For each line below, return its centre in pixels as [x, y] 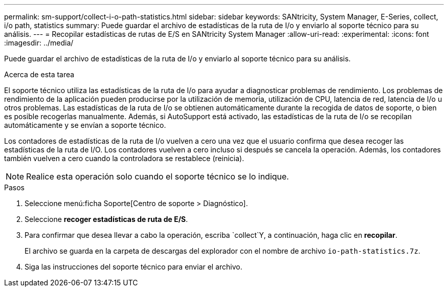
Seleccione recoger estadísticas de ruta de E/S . [106, 219]
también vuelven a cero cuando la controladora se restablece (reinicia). [124, 158]
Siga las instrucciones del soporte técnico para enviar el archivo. [133, 267]
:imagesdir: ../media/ [39, 43]
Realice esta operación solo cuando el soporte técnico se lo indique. [158, 176]
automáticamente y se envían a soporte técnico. [85, 125]
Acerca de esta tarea [39, 74]
